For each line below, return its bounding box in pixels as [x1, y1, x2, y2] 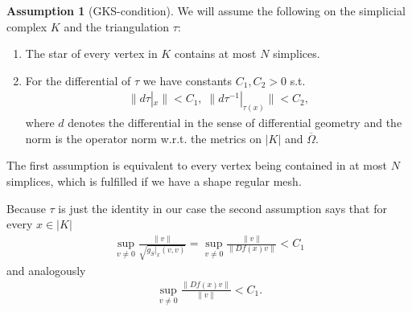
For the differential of [25, 72, 131, 88]
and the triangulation [64, 18, 170, 35]
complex [6, 18, 47, 35]
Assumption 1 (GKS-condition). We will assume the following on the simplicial [6, 2, 406, 18]
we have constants [142, 72, 232, 88]
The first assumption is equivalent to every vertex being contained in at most [6, 157, 387, 174]
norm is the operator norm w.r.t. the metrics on [25, 129, 262, 146]
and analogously [6, 261, 86, 278]
